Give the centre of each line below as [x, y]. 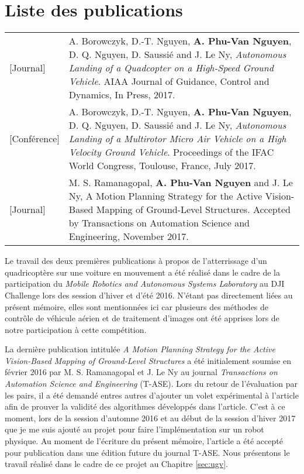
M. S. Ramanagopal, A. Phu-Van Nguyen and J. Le [181, 183]
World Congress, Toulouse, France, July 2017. [162, 166]
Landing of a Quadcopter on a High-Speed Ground [171, 68]
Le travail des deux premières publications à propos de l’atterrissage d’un [136, 261]
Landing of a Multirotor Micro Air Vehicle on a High [177, 139]
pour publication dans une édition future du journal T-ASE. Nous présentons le [147, 452]
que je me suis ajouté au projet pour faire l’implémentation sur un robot [134, 429]
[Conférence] [34, 139]
